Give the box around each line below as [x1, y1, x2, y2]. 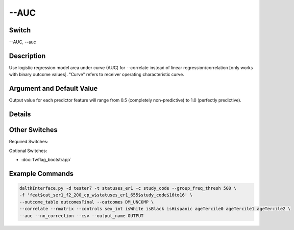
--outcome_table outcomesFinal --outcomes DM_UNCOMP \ [19, 199, 154, 204]
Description [9, 51, 46, 60]
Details [9, 110, 31, 119]
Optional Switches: [9, 148, 48, 153]
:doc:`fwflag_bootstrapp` [21, 156, 72, 162]
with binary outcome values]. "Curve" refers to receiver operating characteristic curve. [9, 72, 185, 77]
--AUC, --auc [9, 39, 36, 45]
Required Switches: [9, 139, 49, 145]
